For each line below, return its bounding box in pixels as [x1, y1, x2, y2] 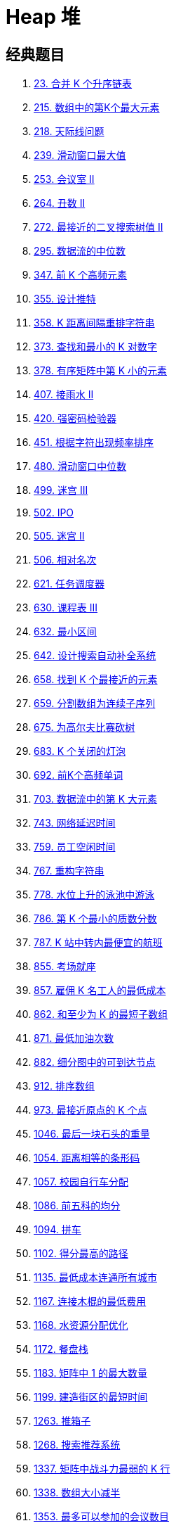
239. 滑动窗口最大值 [34, 149, 126, 162]
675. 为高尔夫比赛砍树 [34, 721, 135, 734]
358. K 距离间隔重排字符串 [34, 317, 155, 329]
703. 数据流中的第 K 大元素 [34, 793, 158, 806]
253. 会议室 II [34, 173, 95, 186]
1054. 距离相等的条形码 [34, 1152, 140, 1164]
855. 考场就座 [34, 960, 96, 973]
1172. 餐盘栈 [34, 1343, 88, 1356]
